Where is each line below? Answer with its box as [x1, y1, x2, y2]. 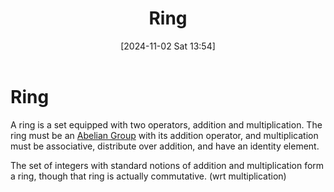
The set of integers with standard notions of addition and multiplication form [10, 159, 325, 171]
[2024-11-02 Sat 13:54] [120, 40, 216, 52]
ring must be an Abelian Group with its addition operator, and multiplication [10, 129, 319, 141]
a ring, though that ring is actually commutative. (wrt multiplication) [10, 170, 287, 182]
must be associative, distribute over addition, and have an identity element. [10, 140, 320, 152]
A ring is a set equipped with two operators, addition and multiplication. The [10, 118, 323, 131]
